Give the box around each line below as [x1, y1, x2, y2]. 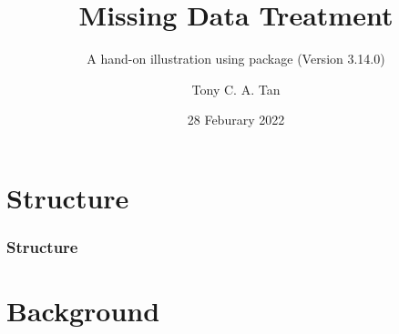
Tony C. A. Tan [191, 79, 281, 98]
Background [6, 292, 160, 329]
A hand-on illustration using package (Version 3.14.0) [87, 49, 385, 68]
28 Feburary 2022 [187, 110, 285, 129]
